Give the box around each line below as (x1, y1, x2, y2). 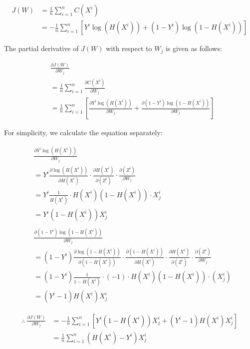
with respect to (106, 43, 152, 54)
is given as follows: (165, 43, 222, 54)
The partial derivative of (4, 43, 79, 54)
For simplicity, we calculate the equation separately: (4, 127, 163, 138)
